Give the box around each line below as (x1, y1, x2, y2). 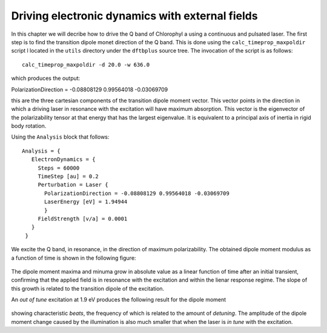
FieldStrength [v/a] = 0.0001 (38, 215, 128, 222)
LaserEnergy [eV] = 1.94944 (44, 199, 128, 205)
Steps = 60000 (38, 164, 80, 171)
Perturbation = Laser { (38, 182, 108, 188)
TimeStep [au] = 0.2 (38, 173, 99, 180)
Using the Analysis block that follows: (11, 133, 110, 140)
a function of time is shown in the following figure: (11, 254, 136, 262)
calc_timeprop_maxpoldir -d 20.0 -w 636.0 (22, 61, 150, 68)
